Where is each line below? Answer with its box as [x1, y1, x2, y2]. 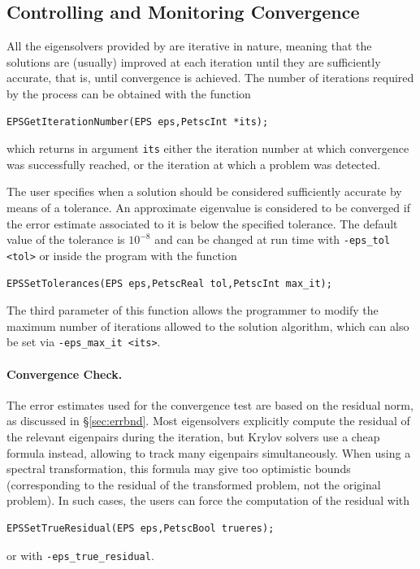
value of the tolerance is [6, 231, 125, 248]
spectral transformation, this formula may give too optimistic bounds [6, 460, 351, 477]
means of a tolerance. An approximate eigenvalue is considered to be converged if [6, 199, 410, 216]
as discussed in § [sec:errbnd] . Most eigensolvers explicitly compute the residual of [6, 412, 410, 429]
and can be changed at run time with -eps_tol [154, 231, 391, 248]
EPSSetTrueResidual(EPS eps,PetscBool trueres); [6, 522, 275, 534]
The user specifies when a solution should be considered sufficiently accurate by [6, 183, 402, 200]
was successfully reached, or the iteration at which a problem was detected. [6, 155, 381, 172]
